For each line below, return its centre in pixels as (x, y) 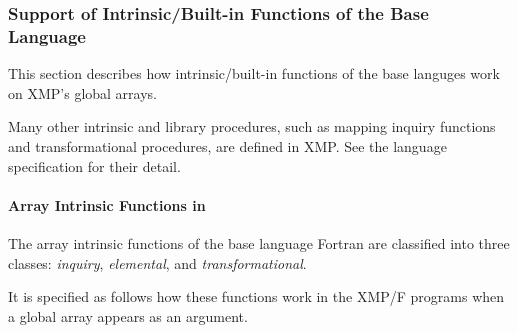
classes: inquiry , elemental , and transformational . (157, 262)
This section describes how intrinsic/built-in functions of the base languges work (254, 73)
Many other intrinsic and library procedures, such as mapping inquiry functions (252, 126)
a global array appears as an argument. (128, 315)
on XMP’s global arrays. (83, 92)
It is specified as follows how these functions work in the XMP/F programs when (256, 296)
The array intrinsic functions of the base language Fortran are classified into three (259, 242)
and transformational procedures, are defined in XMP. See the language (227, 145)
